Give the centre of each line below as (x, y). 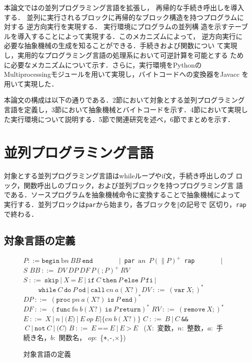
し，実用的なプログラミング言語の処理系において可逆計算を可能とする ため (124, 55)
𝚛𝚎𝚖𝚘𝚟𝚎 (194, 310)
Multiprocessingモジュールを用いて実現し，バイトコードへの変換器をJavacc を (126, 74)
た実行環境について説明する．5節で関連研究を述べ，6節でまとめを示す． (119, 119)
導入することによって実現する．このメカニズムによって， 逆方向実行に (130, 36)
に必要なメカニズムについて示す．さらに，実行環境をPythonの (103, 64)
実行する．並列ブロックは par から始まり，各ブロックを (91, 204)
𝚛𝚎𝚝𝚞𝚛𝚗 (130, 310)
